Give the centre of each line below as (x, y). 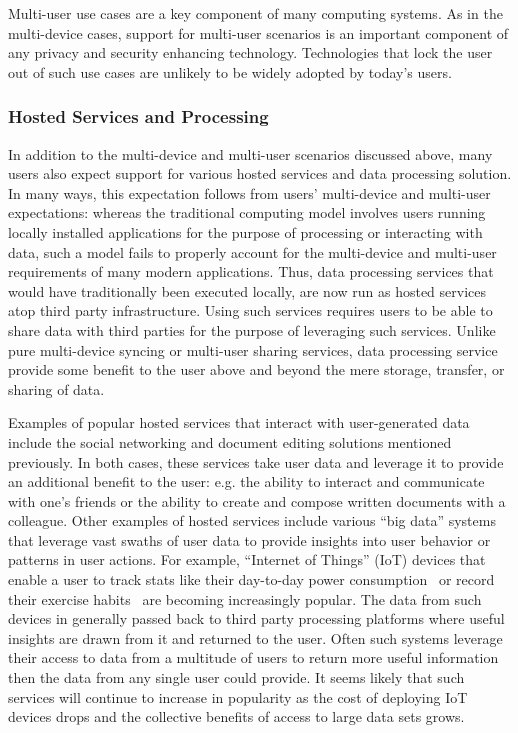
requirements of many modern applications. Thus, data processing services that (251, 271)
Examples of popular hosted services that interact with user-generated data (239, 422)
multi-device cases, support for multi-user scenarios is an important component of (258, 32)
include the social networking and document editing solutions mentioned (230, 441)
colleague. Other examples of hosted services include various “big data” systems (252, 520)
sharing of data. (56, 388)
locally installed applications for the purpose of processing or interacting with (245, 231)
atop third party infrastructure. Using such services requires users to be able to (250, 310)
